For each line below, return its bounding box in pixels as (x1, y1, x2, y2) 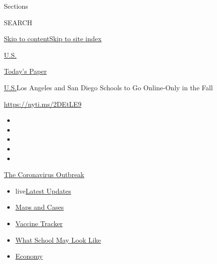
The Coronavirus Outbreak (4, 169, 84, 180)
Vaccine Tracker (15, 218, 63, 228)
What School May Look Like (15, 234, 101, 245)
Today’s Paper (4, 66, 47, 76)
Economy (15, 251, 43, 261)
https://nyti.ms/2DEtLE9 (4, 99, 82, 109)
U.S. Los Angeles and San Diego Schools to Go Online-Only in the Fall (4, 82, 213, 92)
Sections (4, 1, 28, 11)
